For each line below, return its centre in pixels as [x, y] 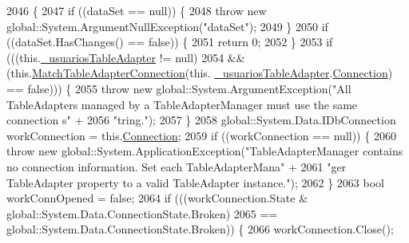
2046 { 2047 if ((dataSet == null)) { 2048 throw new [137, 10]
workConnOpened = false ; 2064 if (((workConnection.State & [157, 198]
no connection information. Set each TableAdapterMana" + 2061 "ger [177, 166]
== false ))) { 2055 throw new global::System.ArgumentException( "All [179, 88]
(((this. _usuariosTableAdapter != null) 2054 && [126, 57]
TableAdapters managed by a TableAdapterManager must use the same [182, 104]
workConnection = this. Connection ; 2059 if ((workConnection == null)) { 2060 [201, 135]
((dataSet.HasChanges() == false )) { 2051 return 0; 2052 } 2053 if [170, 42]
